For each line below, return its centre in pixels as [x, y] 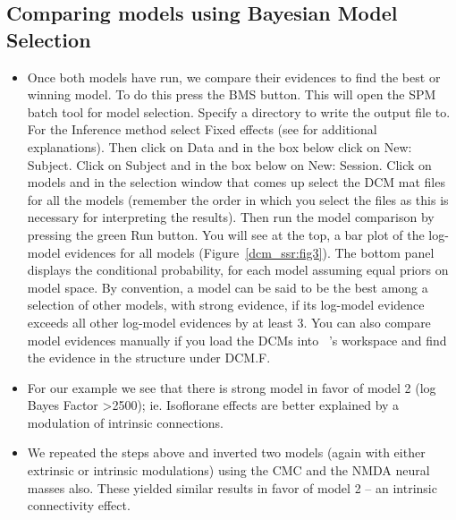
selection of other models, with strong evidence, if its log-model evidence [226, 305]
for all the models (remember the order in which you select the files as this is [238, 199]
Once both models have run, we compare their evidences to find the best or [234, 77]
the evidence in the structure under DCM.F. [149, 358]
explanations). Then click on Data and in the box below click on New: [220, 146]
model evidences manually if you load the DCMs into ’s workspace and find [237, 340]
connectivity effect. [79, 505]
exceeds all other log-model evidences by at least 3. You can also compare [229, 322]
